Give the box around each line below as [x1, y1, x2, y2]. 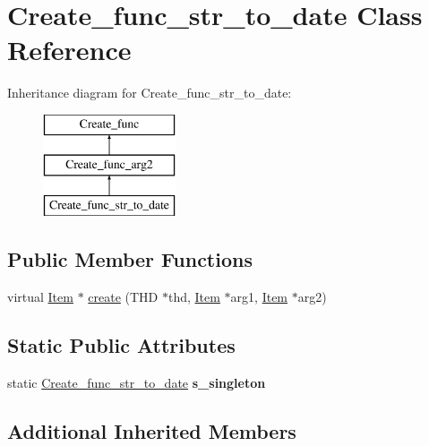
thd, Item [167, 287, 220, 306]
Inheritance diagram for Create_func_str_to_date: [7, 83, 292, 102]
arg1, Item [230, 287, 288, 306]
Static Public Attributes [7, 331, 236, 359]
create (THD [88, 287, 159, 306]
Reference [7, 31, 132, 68]
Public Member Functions [7, 245, 253, 273]
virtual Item [7, 287, 73, 306]
